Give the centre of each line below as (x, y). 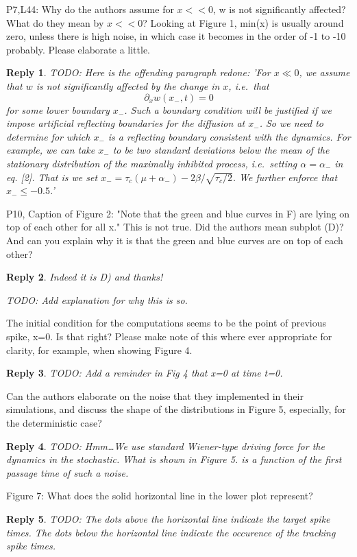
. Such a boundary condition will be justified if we (228, 109)
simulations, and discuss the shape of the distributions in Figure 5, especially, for (176, 409)
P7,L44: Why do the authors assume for (90, 9)
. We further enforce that (285, 177)
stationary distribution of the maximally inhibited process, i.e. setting (152, 163)
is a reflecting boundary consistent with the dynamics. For (229, 136)
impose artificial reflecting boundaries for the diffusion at (126, 123)
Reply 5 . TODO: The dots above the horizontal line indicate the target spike (168, 518)
